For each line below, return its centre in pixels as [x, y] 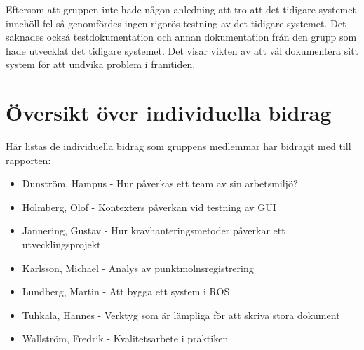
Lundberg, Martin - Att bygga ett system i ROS [126, 291]
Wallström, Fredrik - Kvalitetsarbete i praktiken [125, 338]
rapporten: [28, 160]
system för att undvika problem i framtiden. [101, 64]
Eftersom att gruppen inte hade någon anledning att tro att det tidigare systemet [181, 9]
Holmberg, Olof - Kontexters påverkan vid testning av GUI [149, 207]
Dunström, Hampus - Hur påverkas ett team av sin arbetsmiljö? [160, 183]
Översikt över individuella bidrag [169, 113]
